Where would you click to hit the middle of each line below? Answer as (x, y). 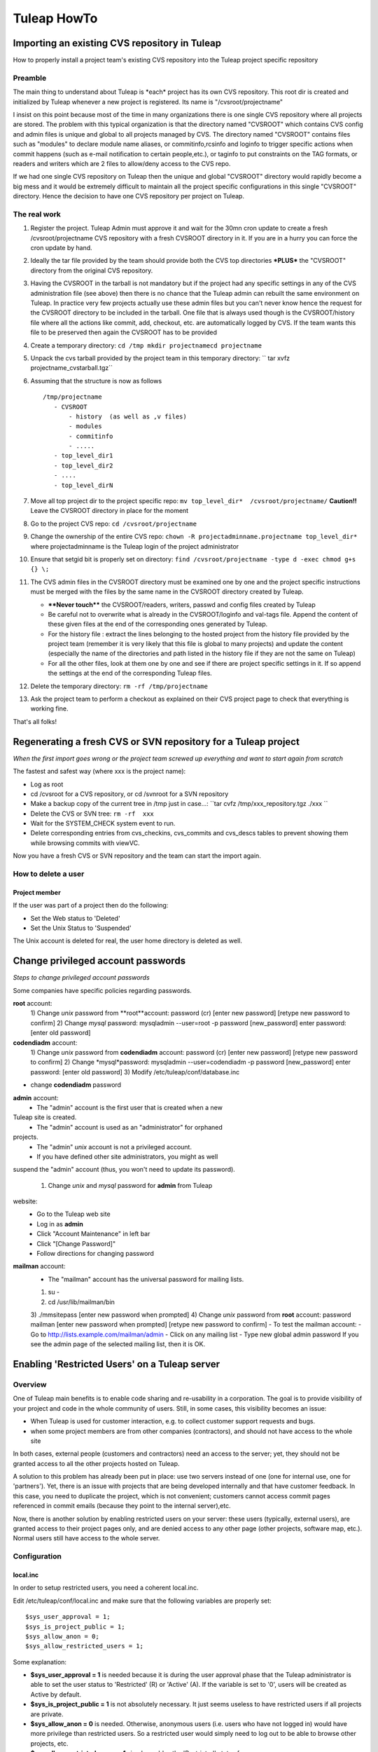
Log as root (47, 784)
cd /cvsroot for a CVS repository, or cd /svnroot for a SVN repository (129, 794)
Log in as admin (60, 1224)
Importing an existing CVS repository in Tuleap (117, 43)
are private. (47, 1714)
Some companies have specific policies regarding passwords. (102, 990)
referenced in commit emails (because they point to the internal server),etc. (122, 1506)
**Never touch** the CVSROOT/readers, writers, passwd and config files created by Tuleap (182, 604)
